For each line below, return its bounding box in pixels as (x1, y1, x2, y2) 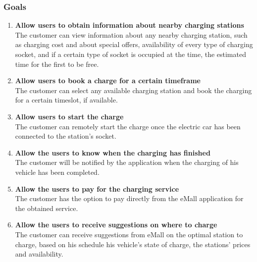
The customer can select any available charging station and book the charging (15, 85, 252, 95)
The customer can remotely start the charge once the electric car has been (15, 121, 241, 131)
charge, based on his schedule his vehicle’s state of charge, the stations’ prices (15, 239, 251, 249)
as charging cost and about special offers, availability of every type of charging (15, 39, 253, 50)
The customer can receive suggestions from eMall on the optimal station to (15, 229, 243, 239)
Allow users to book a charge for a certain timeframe (15, 75, 201, 86)
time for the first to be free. (15, 58, 99, 69)
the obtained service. (15, 203, 78, 213)
